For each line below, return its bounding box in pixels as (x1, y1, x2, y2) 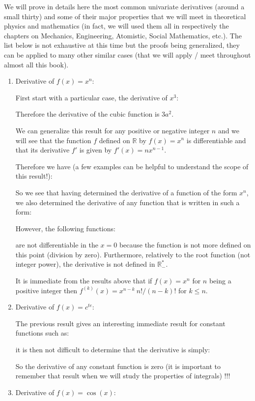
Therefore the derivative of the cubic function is (15, 109, 160, 119)
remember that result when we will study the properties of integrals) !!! (15, 370, 230, 381)
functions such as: (15, 328, 69, 338)
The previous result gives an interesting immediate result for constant (15, 318, 226, 328)
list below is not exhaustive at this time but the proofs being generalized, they (4, 40, 240, 50)
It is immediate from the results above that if (15, 276, 152, 286)
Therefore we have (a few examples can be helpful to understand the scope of (15, 161, 249, 171)
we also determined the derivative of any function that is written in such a (15, 197, 240, 207)
